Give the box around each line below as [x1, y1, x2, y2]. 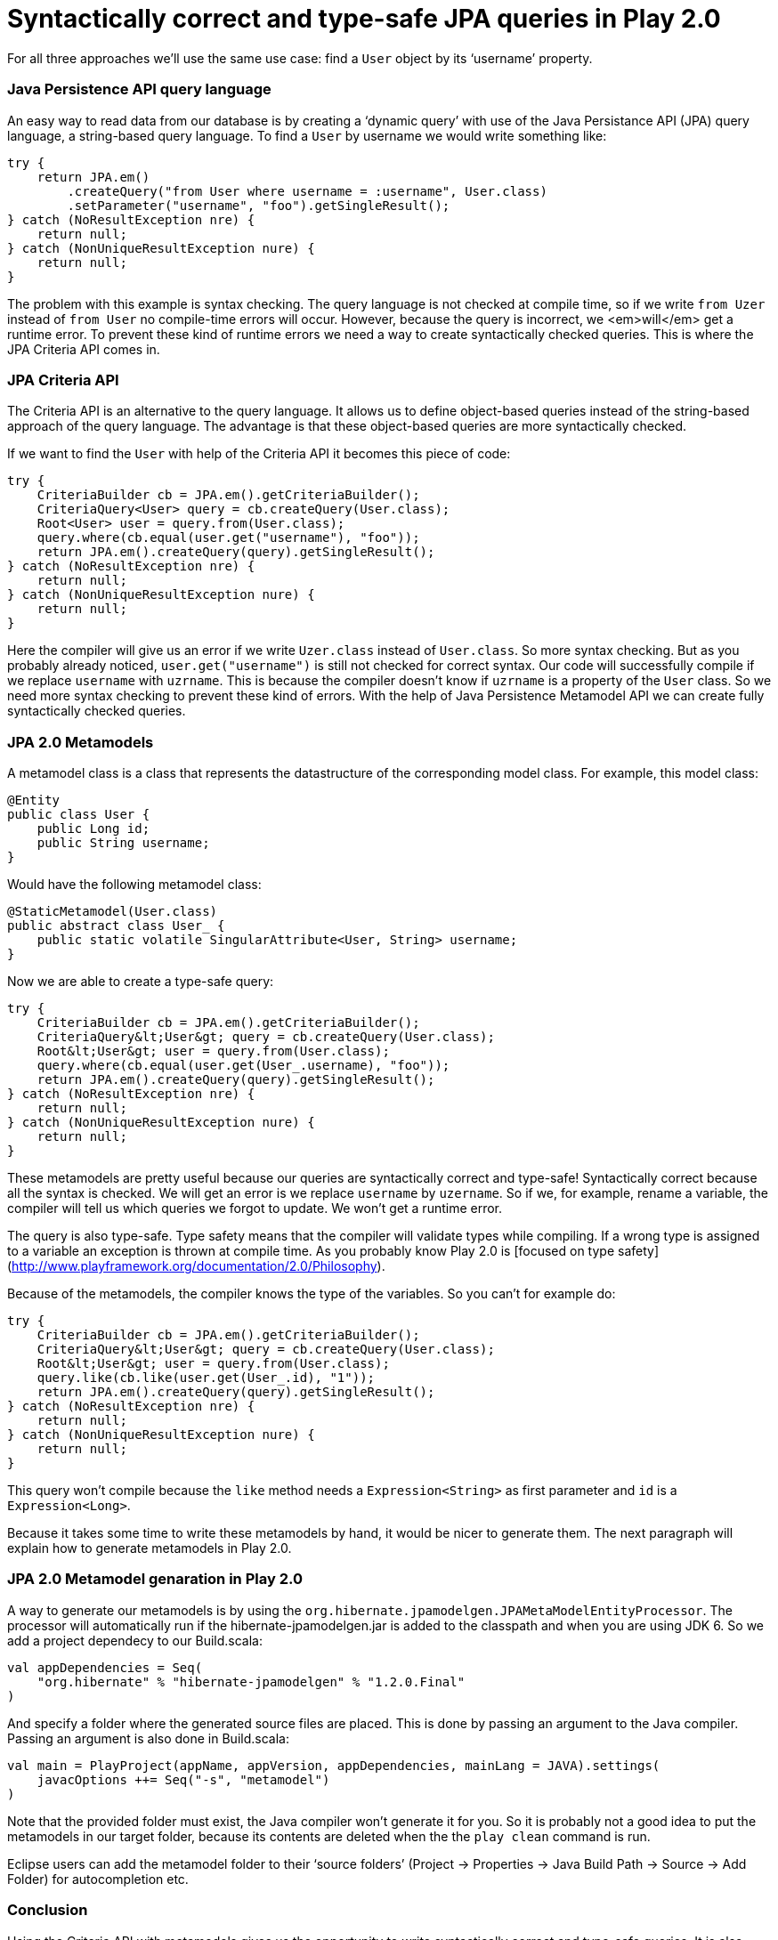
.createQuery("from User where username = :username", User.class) [67, 183, 547, 198]
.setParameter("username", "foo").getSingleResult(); [67, 198, 450, 213]
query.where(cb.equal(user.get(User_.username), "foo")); [36, 1058, 450, 1072]
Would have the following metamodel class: [7, 877, 262, 892]
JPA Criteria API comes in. [7, 341, 160, 357]
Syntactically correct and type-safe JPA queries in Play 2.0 [7, 4, 721, 34]
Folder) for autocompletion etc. [7, 1871, 189, 1887]
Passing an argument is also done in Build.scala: [7, 1730, 289, 1746]
